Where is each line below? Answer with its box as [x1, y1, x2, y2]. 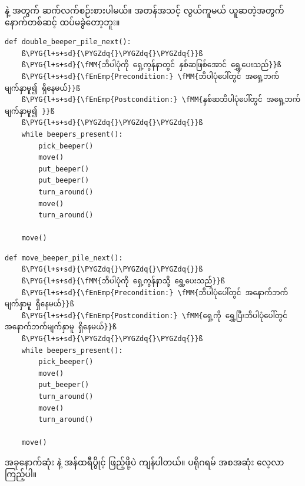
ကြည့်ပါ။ [5, 467, 37, 480]
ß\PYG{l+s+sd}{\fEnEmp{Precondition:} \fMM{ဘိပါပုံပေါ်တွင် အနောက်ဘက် [21, 288, 289, 297]
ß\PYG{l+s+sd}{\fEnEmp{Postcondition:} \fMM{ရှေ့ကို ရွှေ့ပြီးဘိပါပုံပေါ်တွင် [21, 311, 287, 320]
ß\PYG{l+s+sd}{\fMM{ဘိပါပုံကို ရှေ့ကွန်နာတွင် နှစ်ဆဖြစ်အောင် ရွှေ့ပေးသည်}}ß [21, 61, 281, 70]
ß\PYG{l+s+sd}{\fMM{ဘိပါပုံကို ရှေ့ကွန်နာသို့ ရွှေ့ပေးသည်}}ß [21, 277, 226, 286]
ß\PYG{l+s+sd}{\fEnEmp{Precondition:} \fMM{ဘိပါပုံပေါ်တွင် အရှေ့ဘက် [21, 72, 279, 81]
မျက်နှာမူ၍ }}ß [5, 107, 55, 115]
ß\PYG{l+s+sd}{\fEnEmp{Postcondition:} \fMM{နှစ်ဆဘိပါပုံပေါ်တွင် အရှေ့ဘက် [21, 95, 301, 104]
